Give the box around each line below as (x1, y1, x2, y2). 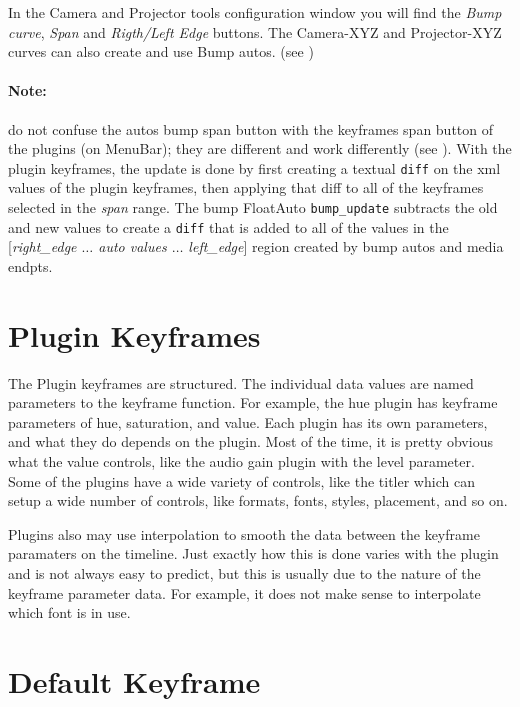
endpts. (8, 255, 53, 276)
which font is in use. (8, 602, 131, 623)
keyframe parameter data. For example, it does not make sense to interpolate (8, 582, 481, 603)
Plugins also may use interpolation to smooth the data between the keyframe (8, 523, 480, 544)
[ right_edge (8, 236, 77, 257)
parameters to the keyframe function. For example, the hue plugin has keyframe (8, 392, 498, 413)
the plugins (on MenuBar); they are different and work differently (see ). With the (8, 138, 512, 159)
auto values (98, 236, 167, 257)
